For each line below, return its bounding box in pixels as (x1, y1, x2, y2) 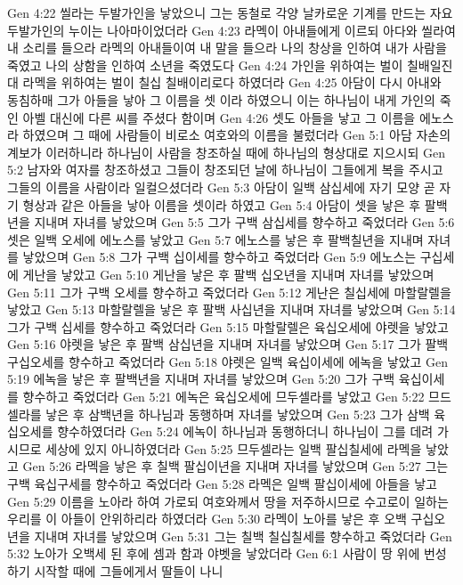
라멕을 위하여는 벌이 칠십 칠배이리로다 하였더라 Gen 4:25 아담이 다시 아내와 (22, 73, 442, 92)
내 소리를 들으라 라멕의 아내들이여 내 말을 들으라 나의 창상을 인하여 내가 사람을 (7, 38, 447, 57)
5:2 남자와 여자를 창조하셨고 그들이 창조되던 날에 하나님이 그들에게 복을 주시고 (7, 160, 443, 179)
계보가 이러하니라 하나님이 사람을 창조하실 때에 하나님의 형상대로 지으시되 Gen (7, 142, 445, 161)
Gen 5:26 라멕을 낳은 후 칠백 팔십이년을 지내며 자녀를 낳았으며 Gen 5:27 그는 (22, 457, 449, 475)
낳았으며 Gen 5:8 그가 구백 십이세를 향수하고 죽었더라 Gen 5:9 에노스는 (22, 248, 417, 266)
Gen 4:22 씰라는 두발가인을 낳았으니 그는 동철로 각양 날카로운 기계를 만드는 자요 (7, 4, 453, 21)
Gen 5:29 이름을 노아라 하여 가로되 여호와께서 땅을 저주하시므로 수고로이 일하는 (7, 492, 449, 510)
